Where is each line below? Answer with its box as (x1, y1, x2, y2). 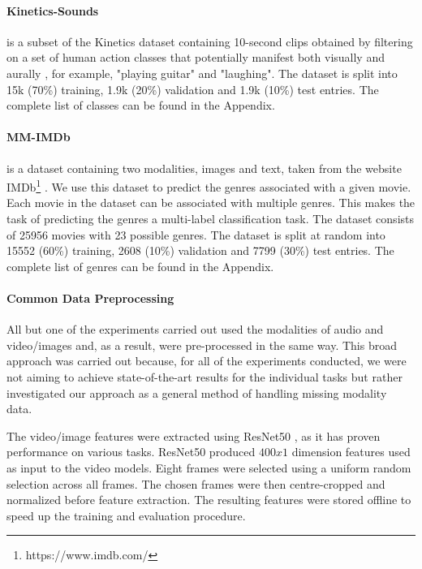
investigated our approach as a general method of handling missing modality (6, 384, 387, 401)
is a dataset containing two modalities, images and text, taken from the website (6, 159, 402, 176)
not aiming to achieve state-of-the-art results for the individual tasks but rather (6, 368, 403, 385)
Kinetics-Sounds (6, 2, 99, 19)
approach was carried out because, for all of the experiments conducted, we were (6, 352, 407, 369)
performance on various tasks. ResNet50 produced (6, 443, 256, 460)
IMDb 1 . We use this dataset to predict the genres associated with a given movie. (6, 176, 411, 195)
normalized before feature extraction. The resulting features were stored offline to (6, 491, 411, 508)
